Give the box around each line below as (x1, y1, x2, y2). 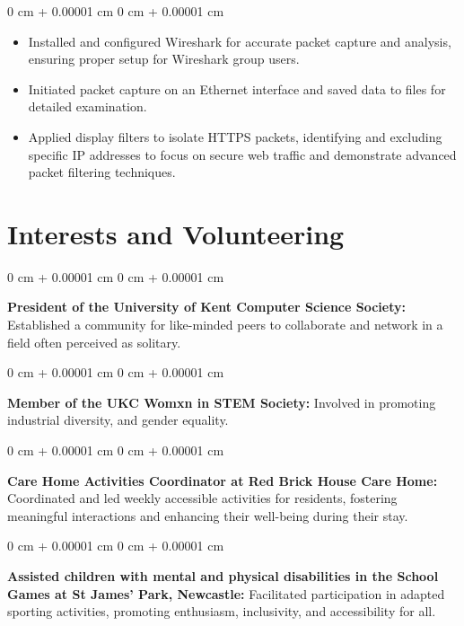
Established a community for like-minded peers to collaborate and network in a (7, 315, 443, 334)
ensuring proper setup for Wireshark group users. (28, 49, 300, 68)
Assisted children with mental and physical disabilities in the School (7, 567, 439, 585)
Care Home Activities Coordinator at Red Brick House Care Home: (7, 471, 438, 489)
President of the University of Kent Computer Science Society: (7, 297, 406, 316)
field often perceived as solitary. (7, 332, 181, 351)
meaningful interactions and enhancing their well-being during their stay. (7, 506, 408, 525)
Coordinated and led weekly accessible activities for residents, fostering (7, 489, 398, 507)
